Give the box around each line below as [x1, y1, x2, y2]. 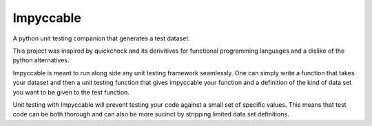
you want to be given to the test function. [12, 88, 130, 96]
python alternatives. [12, 56, 70, 64]
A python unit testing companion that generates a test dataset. [12, 34, 191, 42]
